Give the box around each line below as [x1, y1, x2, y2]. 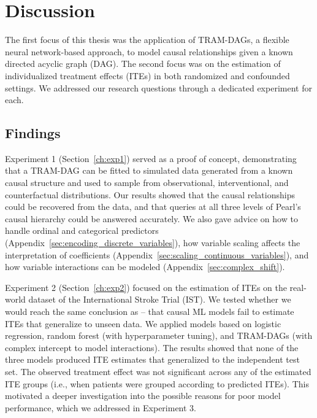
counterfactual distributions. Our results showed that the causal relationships [5, 188, 295, 201]
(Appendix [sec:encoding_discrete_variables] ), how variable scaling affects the [5, 236, 300, 249]
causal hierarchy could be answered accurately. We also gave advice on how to [5, 212, 298, 225]
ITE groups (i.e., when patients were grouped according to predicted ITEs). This [5, 377, 309, 390]
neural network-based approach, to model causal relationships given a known [5, 45, 293, 58]
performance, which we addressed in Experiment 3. [5, 401, 197, 414]
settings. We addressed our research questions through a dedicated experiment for [5, 81, 312, 94]
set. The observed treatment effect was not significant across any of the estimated [5, 365, 311, 377]
